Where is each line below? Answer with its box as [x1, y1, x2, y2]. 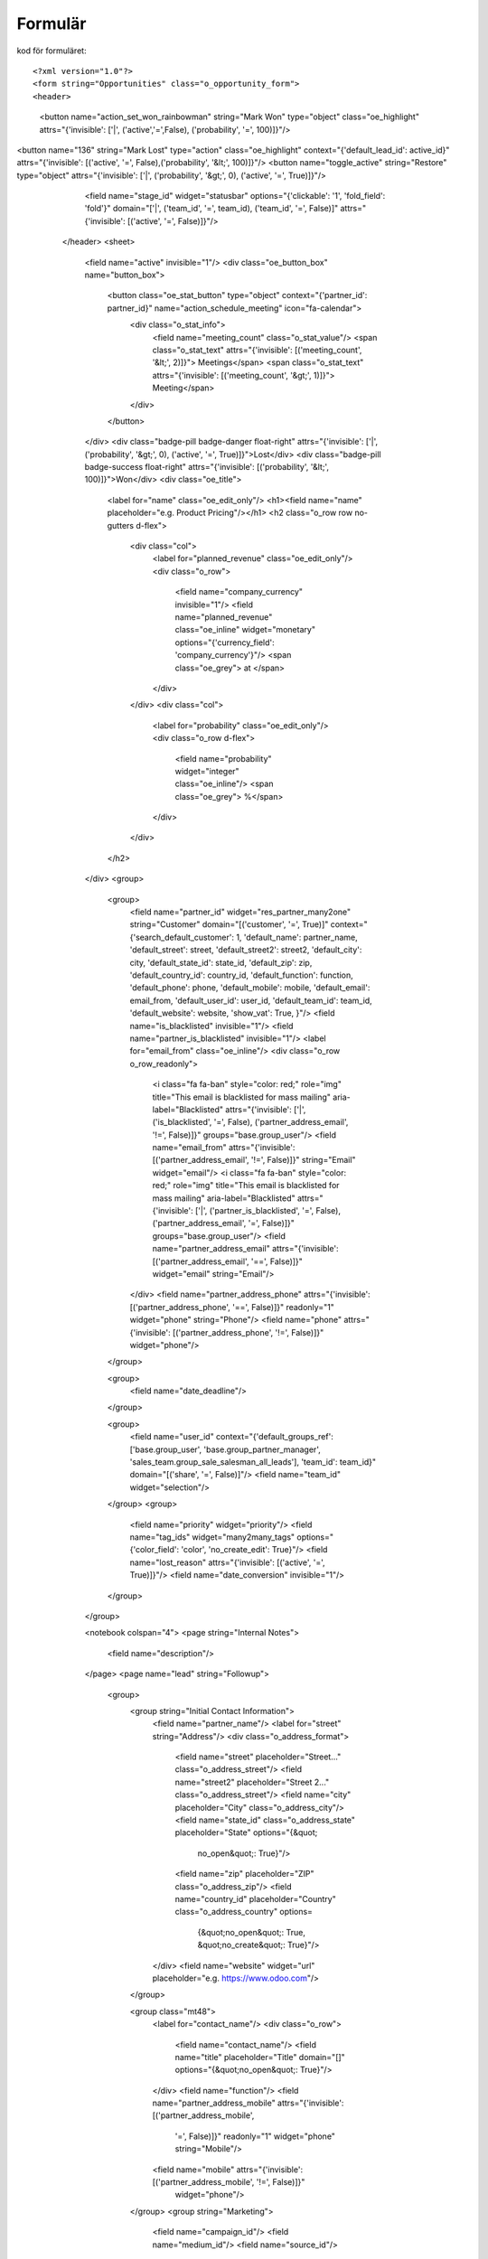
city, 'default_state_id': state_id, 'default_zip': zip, [129, 957, 313, 968]
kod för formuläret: [16, 45, 87, 56]
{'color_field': [129, 1544, 180, 1555]
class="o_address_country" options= [174, 1907, 314, 1917]
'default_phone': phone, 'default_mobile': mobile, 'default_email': [129, 982, 371, 993]
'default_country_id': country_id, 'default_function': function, [129, 970, 354, 980]
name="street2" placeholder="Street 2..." [174, 1776, 330, 1787]
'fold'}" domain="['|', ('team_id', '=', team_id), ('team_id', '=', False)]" [84, 203, 339, 214]
